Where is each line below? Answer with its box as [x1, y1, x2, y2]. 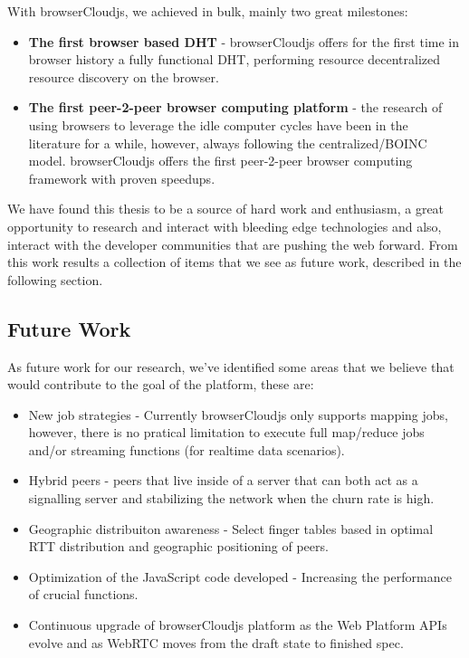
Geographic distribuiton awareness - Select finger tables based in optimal [28, 519, 434, 538]
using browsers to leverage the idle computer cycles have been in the [28, 115, 408, 134]
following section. [7, 270, 103, 289]
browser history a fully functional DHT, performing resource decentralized [28, 50, 441, 69]
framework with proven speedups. [28, 168, 215, 187]
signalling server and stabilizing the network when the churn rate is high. [28, 489, 435, 508]
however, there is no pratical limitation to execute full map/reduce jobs [28, 423, 425, 442]
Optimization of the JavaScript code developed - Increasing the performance [28, 567, 452, 586]
